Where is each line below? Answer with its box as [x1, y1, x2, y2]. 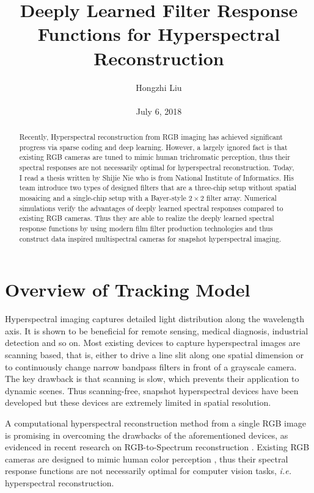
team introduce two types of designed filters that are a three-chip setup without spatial [19, 182, 297, 193]
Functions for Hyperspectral [37, 21, 280, 46]
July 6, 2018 [136, 104, 182, 117]
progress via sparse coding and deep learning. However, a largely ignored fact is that [19, 142, 288, 152]
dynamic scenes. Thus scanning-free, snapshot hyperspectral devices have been [5, 384, 299, 397]
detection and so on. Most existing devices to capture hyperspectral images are [5, 336, 301, 349]
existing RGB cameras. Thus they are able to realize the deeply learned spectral [19, 213, 274, 223]
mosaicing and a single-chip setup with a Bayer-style [19, 193, 186, 203]
